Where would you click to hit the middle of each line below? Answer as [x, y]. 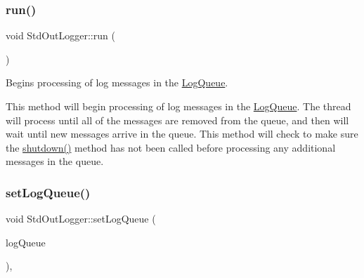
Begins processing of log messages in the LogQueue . [117, 82]
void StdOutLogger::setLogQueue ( [81, 219]
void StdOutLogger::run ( [60, 35]
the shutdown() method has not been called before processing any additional [171, 147]
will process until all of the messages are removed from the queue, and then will [177, 120]
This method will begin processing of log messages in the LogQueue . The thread [178, 106]
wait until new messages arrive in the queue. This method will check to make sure [182, 134]
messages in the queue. [55, 161]
